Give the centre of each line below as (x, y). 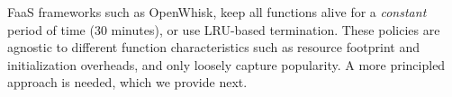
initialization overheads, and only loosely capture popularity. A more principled (226, 64)
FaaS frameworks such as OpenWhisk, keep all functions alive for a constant (217, 12)
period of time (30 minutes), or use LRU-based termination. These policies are (224, 29)
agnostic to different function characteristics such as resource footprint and (214, 47)
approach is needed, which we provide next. (127, 82)
